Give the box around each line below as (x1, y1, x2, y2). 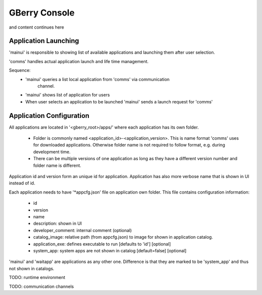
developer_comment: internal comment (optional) (33, 227, 132, 233)
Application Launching (9, 37, 80, 45)
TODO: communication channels (9, 283, 74, 289)
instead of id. (9, 180, 35, 186)
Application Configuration (9, 112, 90, 120)
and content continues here (9, 24, 65, 30)
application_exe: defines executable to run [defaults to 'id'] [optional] (33, 241, 171, 247)
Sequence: (9, 67, 31, 73)
